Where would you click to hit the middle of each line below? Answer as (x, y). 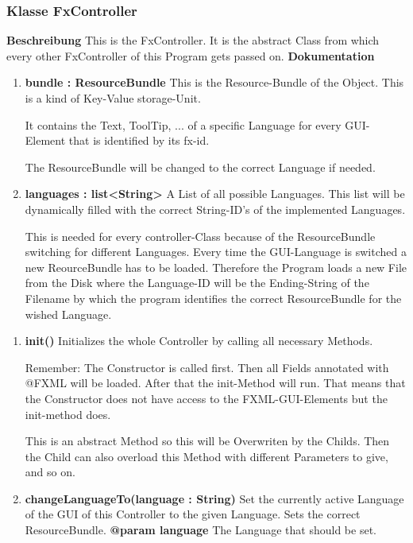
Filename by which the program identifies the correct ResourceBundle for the (213, 298)
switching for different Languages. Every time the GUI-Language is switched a (216, 252)
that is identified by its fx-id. (139, 140)
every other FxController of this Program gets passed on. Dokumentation (191, 55)
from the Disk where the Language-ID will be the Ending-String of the (197, 283)
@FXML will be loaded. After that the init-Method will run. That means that (215, 383)
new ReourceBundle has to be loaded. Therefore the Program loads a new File (216, 267)
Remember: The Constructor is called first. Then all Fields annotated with (207, 367)
